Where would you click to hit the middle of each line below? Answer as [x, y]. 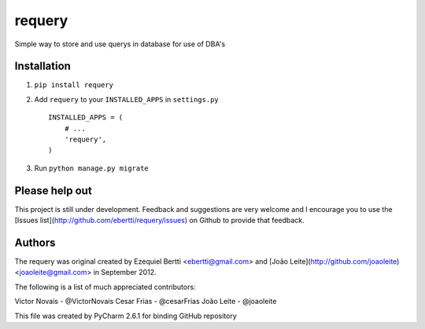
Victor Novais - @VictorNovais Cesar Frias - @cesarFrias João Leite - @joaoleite [146, 302]
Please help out [53, 190]
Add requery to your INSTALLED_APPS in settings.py [127, 99]
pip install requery [74, 85]
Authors [35, 242]
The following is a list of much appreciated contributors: [105, 287]
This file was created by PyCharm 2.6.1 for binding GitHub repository [126, 316]
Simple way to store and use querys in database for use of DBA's [120, 44]
